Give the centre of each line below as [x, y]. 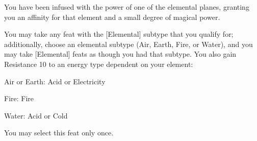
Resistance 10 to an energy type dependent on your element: [99, 64]
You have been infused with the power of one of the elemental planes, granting [127, 7]
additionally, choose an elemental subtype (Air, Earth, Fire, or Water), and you [128, 44]
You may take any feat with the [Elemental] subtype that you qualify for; [119, 34]
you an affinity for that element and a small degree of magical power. [112, 17]
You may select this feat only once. [59, 133]
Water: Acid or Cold [36, 115]
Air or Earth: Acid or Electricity [55, 81]
